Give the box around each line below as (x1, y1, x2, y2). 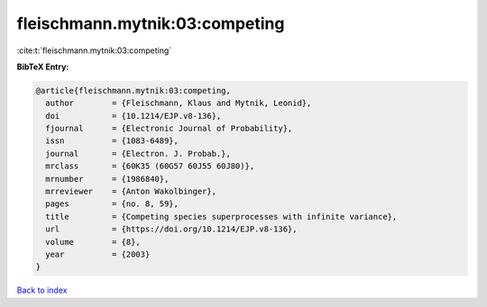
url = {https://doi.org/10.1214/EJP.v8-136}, (45, 224, 298, 234)
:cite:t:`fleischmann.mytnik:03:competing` (16, 45, 172, 56)
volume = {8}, (45, 237, 142, 247)
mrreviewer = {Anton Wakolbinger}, (45, 186, 216, 197)
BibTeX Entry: (16, 61, 69, 72)
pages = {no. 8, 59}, (45, 199, 179, 209)
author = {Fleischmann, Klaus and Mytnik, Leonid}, (45, 98, 312, 108)
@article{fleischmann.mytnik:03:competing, (35, 86, 232, 95)
